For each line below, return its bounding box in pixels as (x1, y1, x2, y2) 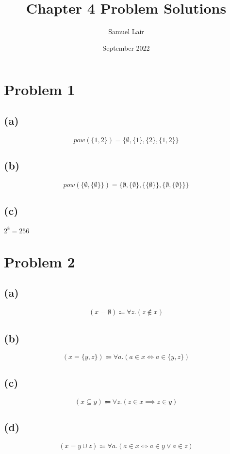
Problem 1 (4, 79, 75, 99)
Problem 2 (4, 251, 75, 271)
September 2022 (102, 42, 150, 53)
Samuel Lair (108, 26, 144, 37)
